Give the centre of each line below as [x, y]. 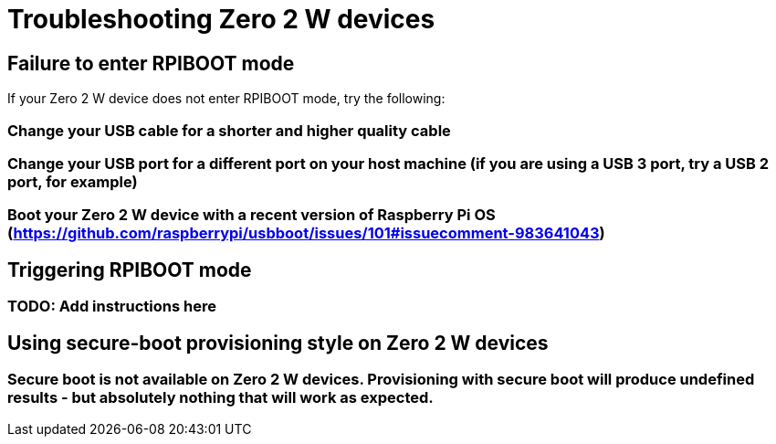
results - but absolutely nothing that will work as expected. [220, 397]
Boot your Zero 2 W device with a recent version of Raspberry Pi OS [252, 215]
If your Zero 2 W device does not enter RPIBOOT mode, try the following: [226, 99]
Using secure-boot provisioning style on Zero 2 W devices [278, 343]
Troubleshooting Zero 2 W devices [221, 19]
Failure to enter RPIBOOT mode [151, 63]
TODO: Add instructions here [112, 307]
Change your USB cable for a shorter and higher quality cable [229, 130]
